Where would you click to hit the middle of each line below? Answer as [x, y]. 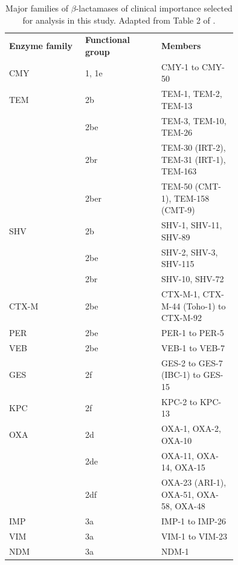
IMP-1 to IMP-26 [194, 521]
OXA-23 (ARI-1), [194, 482]
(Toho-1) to [204, 306]
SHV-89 [176, 236]
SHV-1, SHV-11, [192, 225]
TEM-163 [179, 171]
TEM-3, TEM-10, [194, 120]
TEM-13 [177, 105]
